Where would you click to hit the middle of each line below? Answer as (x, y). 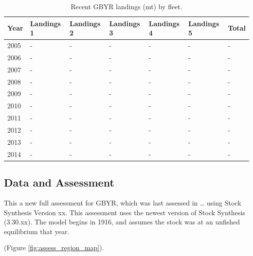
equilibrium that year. (37, 231)
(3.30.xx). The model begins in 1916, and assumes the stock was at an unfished (122, 222)
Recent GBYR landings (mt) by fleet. (126, 6)
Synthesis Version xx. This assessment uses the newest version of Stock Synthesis (125, 212)
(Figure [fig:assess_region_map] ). (54, 247)
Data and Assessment (59, 182)
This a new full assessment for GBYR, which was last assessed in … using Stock (123, 202)
